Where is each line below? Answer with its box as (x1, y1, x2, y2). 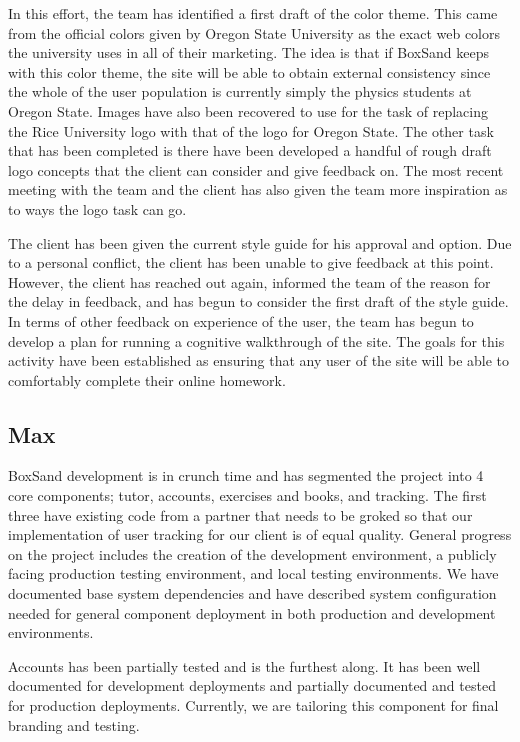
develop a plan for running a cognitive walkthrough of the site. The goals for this (8, 330, 505, 351)
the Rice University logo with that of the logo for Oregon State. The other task (8, 120, 494, 141)
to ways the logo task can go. (8, 198, 187, 219)
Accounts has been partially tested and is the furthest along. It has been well (8, 655, 481, 676)
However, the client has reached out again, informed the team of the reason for (8, 271, 491, 292)
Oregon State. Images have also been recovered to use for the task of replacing (8, 100, 488, 121)
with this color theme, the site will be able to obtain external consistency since (8, 61, 491, 82)
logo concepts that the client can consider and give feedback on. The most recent (8, 159, 504, 180)
